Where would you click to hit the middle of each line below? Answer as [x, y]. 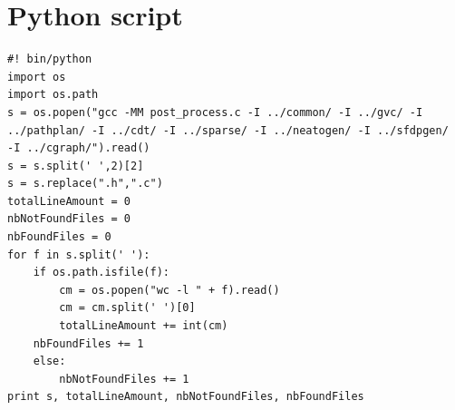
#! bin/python [50, 59]
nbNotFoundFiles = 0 [69, 219]
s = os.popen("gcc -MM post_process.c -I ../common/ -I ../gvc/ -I [215, 112]
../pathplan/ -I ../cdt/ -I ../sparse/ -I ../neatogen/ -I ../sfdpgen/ [228, 130]
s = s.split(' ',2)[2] [76, 166]
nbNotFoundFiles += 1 [124, 379]
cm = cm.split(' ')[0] [127, 308]
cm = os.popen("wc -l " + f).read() [169, 290]
